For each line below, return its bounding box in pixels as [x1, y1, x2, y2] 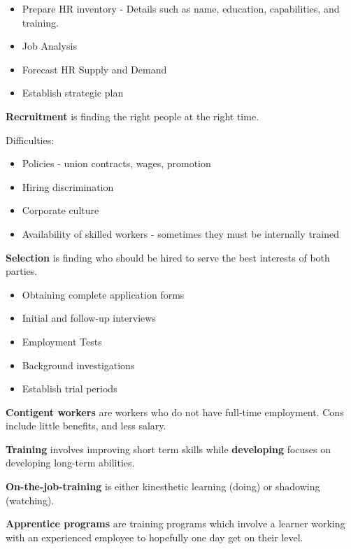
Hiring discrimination [22, 179, 114, 194]
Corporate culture [22, 203, 99, 218]
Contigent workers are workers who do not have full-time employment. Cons [6, 404, 344, 419]
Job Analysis [22, 38, 77, 53]
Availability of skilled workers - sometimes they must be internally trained [22, 226, 339, 241]
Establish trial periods [22, 381, 117, 396]
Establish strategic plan [22, 85, 124, 100]
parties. [6, 264, 38, 278]
